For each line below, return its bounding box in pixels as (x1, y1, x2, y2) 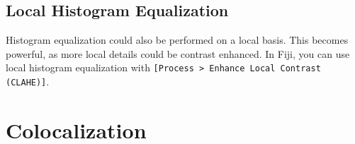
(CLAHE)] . (6, 74, 50, 89)
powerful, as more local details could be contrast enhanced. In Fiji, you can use (6, 46, 350, 61)
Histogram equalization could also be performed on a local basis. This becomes (6, 32, 349, 47)
